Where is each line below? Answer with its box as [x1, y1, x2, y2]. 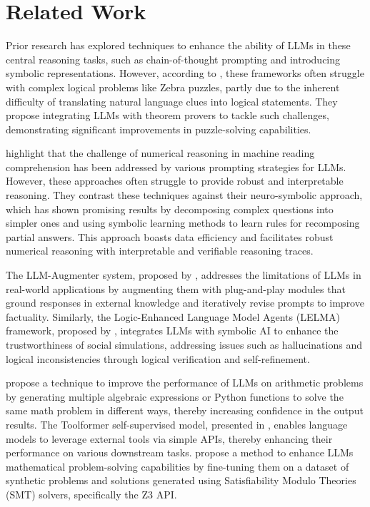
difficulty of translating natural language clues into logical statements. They [6, 93, 338, 108]
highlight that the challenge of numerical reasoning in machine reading [6, 145, 315, 160]
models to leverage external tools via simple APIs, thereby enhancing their [6, 431, 333, 446]
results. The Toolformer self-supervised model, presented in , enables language [6, 416, 348, 431]
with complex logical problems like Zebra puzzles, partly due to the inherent [6, 79, 340, 94]
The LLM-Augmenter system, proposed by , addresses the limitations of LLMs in [6, 267, 361, 282]
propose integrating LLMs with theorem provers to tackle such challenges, [6, 108, 329, 123]
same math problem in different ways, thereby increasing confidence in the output [6, 403, 364, 418]
